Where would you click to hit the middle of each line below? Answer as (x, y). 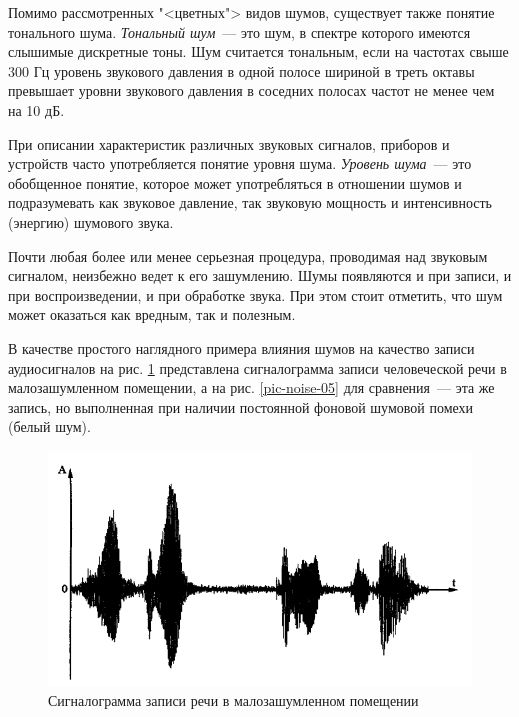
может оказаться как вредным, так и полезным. (152, 314)
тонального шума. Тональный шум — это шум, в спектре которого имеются (239, 31)
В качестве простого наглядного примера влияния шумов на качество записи (241, 347)
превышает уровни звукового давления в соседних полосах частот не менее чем (251, 90)
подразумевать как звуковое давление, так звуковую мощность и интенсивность (250, 202)
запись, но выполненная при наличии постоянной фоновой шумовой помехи (241, 406)
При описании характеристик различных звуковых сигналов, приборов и (229, 143)
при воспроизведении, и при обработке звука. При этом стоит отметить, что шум (255, 294)
